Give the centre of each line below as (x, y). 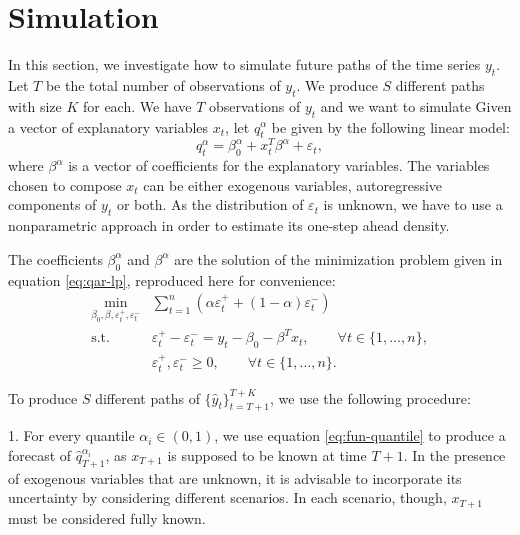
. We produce (337, 84)
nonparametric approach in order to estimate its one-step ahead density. (229, 225)
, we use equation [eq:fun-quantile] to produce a (360, 435)
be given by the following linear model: (390, 126)
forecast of (40, 454)
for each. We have (137, 105)
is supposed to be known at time (267, 454)
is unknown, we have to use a (413, 204)
